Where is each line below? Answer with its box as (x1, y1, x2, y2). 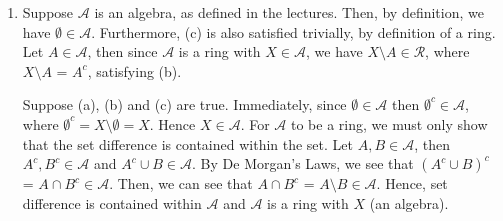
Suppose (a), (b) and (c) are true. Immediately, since (22, 94, 347, 115)
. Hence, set (376, 173, 448, 194)
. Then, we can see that (109, 173, 253, 194)
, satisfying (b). (87, 60, 182, 81)
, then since (87, 41, 158, 62)
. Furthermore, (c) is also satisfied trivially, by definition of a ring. (91, 21, 496, 42)
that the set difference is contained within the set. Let (22, 133, 353, 154)
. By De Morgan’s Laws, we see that (192, 153, 414, 174)
